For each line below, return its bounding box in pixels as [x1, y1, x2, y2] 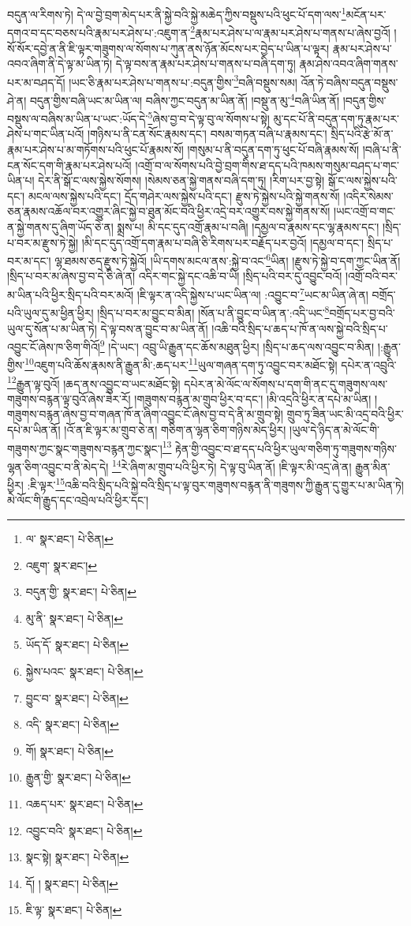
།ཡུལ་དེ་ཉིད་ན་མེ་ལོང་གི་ [290, 422, 380, 438]
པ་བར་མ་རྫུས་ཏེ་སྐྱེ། [7, 234, 79, 250]
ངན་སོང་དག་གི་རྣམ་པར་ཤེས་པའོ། [7, 156, 132, 173]
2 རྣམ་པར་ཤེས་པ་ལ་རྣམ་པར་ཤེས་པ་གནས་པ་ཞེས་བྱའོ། [190, 22, 390, 40]
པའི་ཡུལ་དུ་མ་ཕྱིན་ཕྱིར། [7, 304, 94, 321]
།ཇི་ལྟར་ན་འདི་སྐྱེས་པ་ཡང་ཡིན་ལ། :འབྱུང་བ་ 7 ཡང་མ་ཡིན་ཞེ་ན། [136, 284, 368, 302]
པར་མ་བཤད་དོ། [7, 73, 65, 90]
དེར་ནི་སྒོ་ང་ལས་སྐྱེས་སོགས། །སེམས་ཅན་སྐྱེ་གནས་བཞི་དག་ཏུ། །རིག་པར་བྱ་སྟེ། [38, 172, 325, 189]
